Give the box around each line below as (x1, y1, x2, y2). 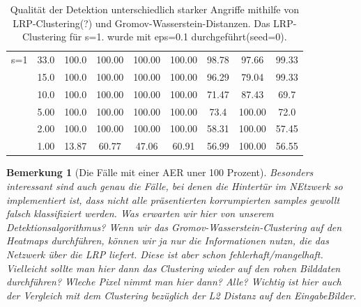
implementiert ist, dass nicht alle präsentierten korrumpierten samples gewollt (6, 192, 340, 207)
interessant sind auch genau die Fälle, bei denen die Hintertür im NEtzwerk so (6, 178, 343, 193)
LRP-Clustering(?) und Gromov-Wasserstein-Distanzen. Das (13, 15, 270, 30)
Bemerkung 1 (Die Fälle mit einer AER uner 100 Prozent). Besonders (6, 165, 314, 180)
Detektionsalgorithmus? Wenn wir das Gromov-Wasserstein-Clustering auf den (6, 219, 342, 234)
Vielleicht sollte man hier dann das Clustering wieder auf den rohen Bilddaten (6, 260, 341, 275)
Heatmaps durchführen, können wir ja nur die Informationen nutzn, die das (6, 233, 329, 248)
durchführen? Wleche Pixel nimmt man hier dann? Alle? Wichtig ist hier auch (6, 274, 341, 289)
